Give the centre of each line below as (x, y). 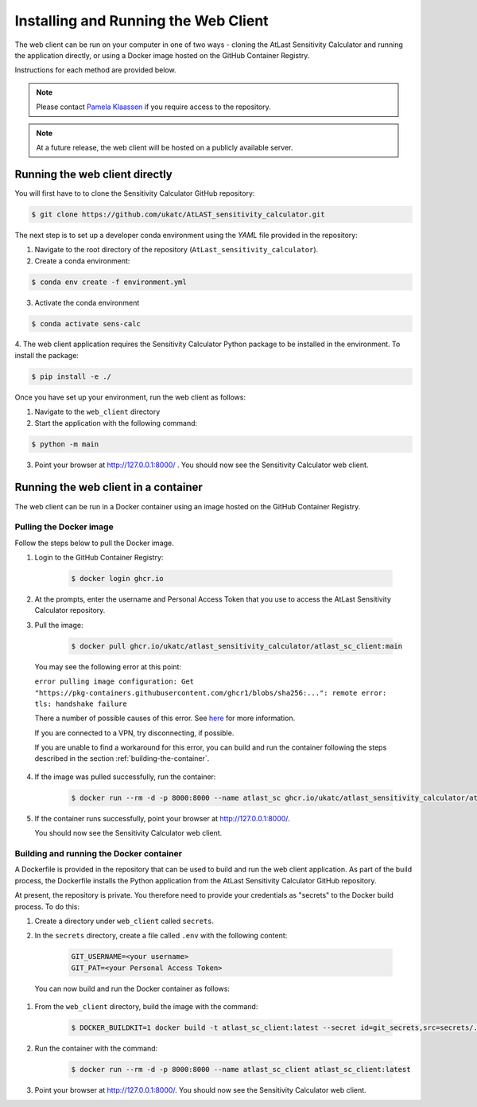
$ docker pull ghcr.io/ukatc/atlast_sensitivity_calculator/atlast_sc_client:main (237, 646)
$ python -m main (65, 444)
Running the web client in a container (109, 487)
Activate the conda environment (87, 302)
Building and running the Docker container (99, 854)
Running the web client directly (93, 174)
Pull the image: (59, 625)
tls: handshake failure (81, 704)
